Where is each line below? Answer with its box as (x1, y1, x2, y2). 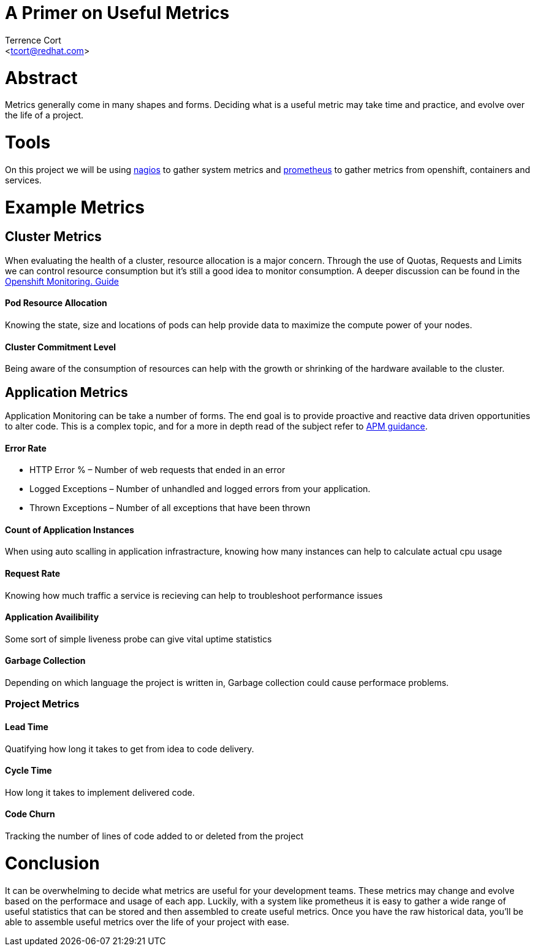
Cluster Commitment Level (5, 341, 116, 352)
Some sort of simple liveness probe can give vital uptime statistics (5, 633, 272, 644)
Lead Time (5, 722, 48, 733)
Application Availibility (5, 612, 99, 623)
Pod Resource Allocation (5, 298, 107, 309)
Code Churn (5, 809, 55, 820)
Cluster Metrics (5, 229, 102, 245)
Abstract (5, 67, 78, 88)
